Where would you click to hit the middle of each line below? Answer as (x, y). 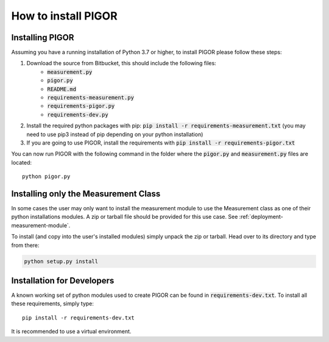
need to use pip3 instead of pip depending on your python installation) (115, 134)
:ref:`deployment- (261, 217)
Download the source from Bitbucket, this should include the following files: (121, 63)
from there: (25, 245)
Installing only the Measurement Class (86, 194)
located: (21, 162)
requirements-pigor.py (81, 106)
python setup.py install (61, 261)
